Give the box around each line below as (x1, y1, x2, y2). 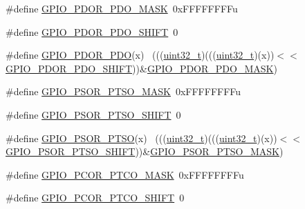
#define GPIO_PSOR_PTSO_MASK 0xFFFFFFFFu (6, 84, 241, 99)
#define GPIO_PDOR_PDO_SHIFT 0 (6, 24, 178, 39)
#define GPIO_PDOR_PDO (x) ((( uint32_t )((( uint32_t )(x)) (6, 48, 275, 62)
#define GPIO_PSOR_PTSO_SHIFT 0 (6, 107, 181, 121)
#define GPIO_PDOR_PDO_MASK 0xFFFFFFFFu (6, 1, 238, 15)
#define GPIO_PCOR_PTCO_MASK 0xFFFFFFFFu (6, 167, 244, 181)
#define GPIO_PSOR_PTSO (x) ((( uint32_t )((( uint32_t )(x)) (6, 130, 277, 145)
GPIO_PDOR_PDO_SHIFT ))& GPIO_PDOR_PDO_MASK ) (6, 61, 277, 75)
